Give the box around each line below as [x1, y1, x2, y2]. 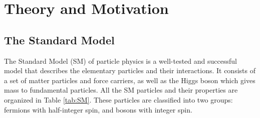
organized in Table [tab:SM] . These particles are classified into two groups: [4, 94, 233, 105]
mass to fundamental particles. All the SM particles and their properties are [4, 85, 238, 95]
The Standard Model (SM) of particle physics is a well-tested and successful [4, 55, 237, 66]
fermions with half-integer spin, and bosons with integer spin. [4, 104, 192, 115]
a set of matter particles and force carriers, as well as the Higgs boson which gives [4, 75, 255, 85]
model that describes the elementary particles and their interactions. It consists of [4, 65, 255, 76]
